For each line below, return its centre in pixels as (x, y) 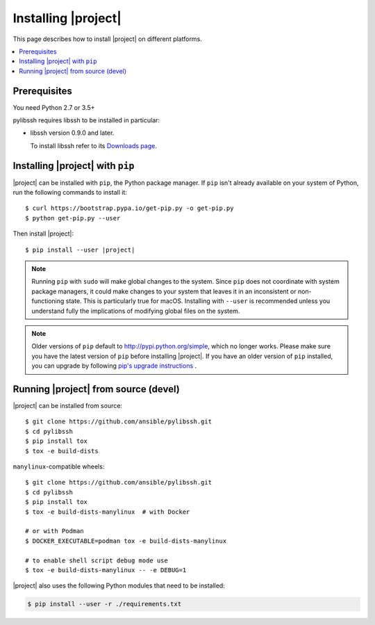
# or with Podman (55, 531)
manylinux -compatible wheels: (59, 466)
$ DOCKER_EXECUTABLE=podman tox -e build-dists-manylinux (126, 541)
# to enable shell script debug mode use (97, 560)
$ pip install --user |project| (80, 250)
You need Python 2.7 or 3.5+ (54, 107)
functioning (48, 301)
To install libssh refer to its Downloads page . (94, 145)
